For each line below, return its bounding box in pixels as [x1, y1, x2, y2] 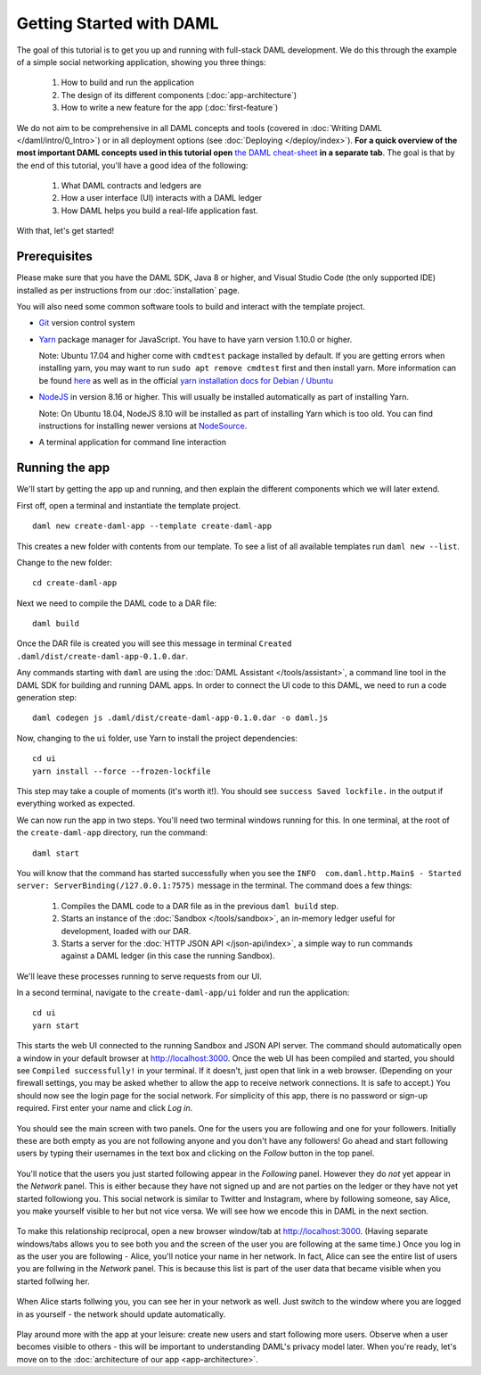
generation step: [16, 692, 77, 703]
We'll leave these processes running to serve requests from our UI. [16, 971, 263, 982]
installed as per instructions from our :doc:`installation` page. [16, 285, 240, 295]
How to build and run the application [61, 77, 195, 88]
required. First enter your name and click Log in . [16, 1103, 193, 1114]
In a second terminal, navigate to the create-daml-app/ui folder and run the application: [16, 987, 350, 998]
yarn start [32, 1020, 80, 1031]
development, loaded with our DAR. [61, 925, 192, 936]
